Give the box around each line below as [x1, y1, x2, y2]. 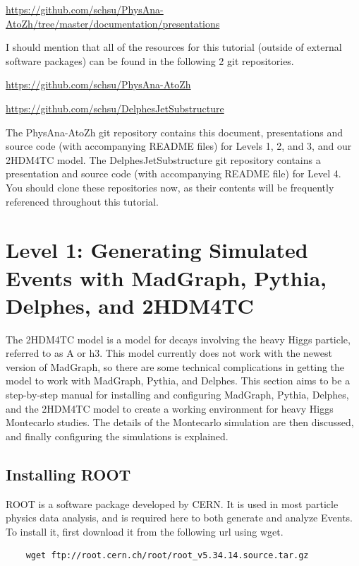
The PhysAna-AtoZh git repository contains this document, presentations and [6, 124, 343, 139]
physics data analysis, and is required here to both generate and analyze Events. [6, 510, 353, 525]
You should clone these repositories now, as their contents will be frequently [6, 179, 334, 194]
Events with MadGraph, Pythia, [6, 263, 327, 292]
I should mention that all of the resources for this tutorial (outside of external [6, 40, 342, 54]
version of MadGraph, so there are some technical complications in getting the [6, 359, 345, 374]
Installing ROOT [6, 463, 131, 485]
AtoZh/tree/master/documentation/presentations [6, 16, 220, 30]
